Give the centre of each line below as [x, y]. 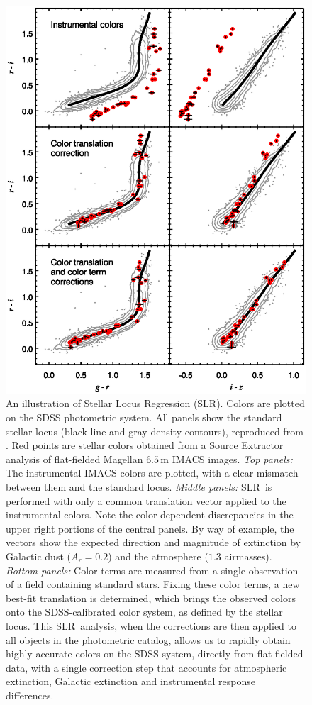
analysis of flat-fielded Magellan [74, 459]
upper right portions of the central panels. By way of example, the [150, 528]
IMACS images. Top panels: [232, 459]
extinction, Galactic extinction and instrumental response [130, 681]
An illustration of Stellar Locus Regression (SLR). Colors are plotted [155, 403]
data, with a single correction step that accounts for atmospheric [146, 667]
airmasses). [248, 556]
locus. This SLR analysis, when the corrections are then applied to [151, 625]
